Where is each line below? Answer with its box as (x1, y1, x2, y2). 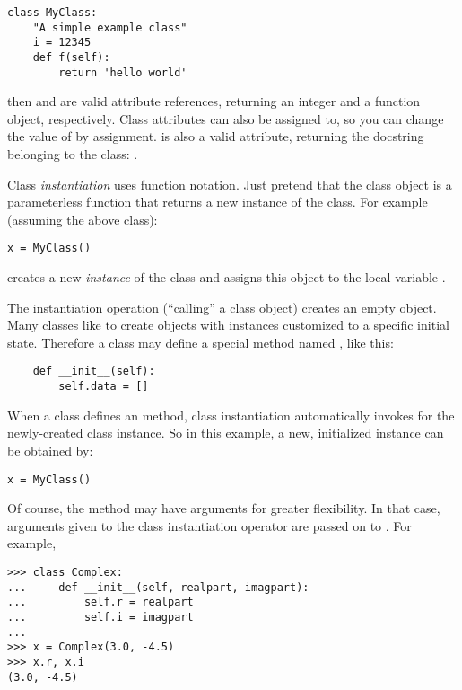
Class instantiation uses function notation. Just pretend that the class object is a (7, 174, 452, 193)
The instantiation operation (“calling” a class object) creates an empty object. (7, 297, 437, 316)
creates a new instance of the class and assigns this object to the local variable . (7, 268, 446, 287)
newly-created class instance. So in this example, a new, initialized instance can (7, 423, 444, 442)
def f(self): (32, 50, 110, 64)
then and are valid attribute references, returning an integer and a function (7, 92, 421, 111)
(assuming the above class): (7, 209, 158, 228)
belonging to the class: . (7, 145, 138, 164)
